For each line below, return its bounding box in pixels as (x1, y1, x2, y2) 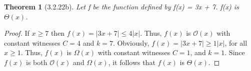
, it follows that (108, 57, 155, 67)
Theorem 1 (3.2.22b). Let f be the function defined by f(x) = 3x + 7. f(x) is (4, 1, 239, 11)
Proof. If (4, 28, 29, 38)
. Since (224, 47, 245, 58)
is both (26, 57, 47, 67)
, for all (224, 37, 247, 48)
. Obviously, (112, 37, 149, 48)
